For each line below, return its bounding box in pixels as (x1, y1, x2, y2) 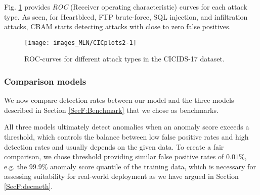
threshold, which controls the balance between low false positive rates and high (4, 132, 249, 142)
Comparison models (4, 75, 86, 87)
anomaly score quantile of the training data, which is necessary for (50, 161, 256, 171)
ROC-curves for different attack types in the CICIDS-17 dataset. (24, 53, 225, 64)
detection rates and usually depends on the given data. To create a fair (4, 141, 224, 152)
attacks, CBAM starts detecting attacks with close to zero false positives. (4, 21, 231, 32)
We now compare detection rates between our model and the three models (4, 95, 234, 105)
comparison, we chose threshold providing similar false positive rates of (4, 151, 224, 162)
